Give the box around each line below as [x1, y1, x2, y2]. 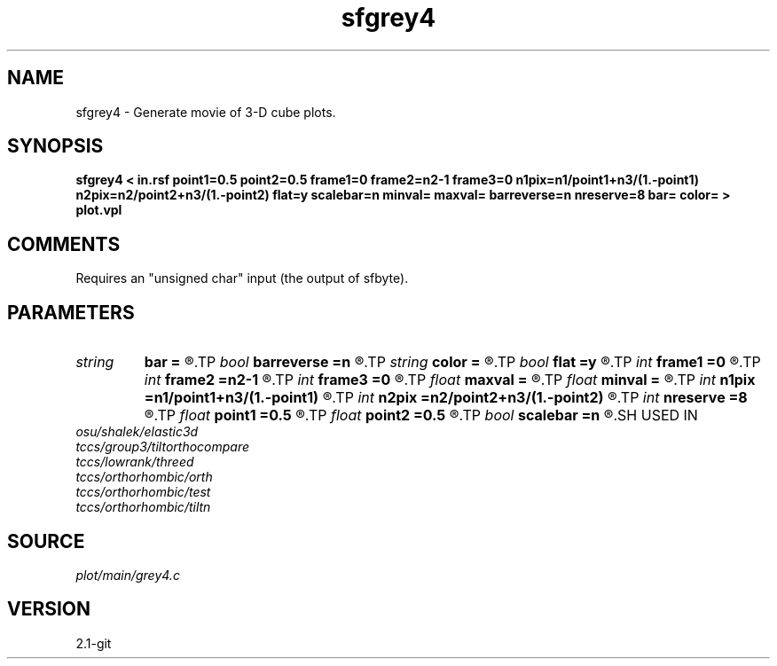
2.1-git [75, 635, 112, 651]
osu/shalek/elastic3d [75, 424, 199, 440]
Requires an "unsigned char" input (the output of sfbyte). [75, 270, 409, 286]
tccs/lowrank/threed [75, 454, 194, 470]
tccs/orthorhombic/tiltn [75, 499, 211, 515]
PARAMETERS [7, 301, 135, 324]
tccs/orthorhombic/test [75, 484, 211, 500]
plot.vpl [75, 202, 122, 218]
